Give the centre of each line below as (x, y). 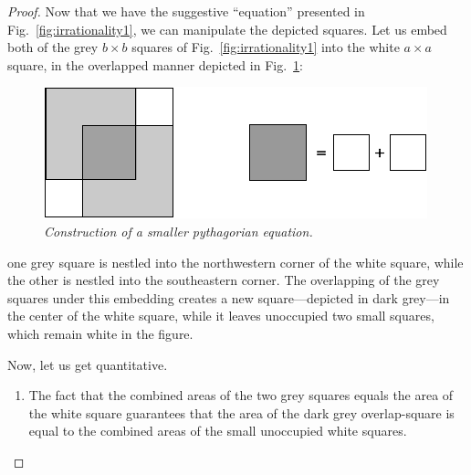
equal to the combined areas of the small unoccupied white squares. (218, 431)
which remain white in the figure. (100, 333)
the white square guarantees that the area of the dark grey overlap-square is (241, 412)
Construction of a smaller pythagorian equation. (178, 231)
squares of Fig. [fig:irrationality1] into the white (266, 47)
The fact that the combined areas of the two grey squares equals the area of (241, 395)
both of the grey (53, 47)
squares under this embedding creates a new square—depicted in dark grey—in (229, 297)
